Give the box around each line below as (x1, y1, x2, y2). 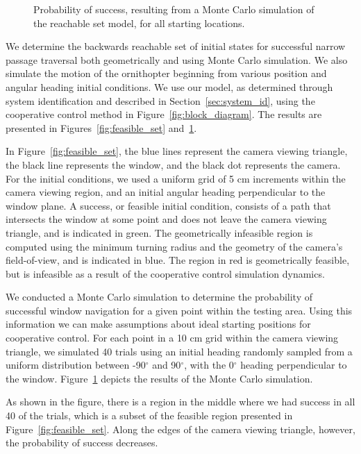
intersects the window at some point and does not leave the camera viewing (6, 212, 327, 226)
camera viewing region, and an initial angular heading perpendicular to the (6, 185, 326, 199)
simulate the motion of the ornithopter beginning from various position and (6, 66, 327, 81)
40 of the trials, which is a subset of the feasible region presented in (6, 408, 293, 423)
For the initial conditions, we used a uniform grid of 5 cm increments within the (6, 171, 346, 185)
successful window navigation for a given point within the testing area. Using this (6, 303, 353, 317)
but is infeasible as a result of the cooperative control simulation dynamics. (6, 266, 325, 280)
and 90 (152, 358, 181, 372)
